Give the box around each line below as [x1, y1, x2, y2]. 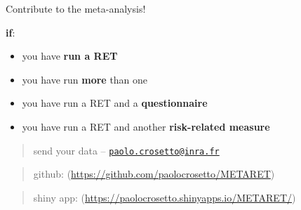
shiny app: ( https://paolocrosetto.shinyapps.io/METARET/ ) [33, 190, 296, 204]
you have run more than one [22, 72, 148, 86]
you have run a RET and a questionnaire [22, 96, 208, 110]
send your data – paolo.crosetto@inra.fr [33, 143, 220, 157]
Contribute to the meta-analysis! [6, 1, 146, 15]
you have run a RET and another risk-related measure [22, 119, 270, 133]
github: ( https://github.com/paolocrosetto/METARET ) [33, 166, 275, 181]
